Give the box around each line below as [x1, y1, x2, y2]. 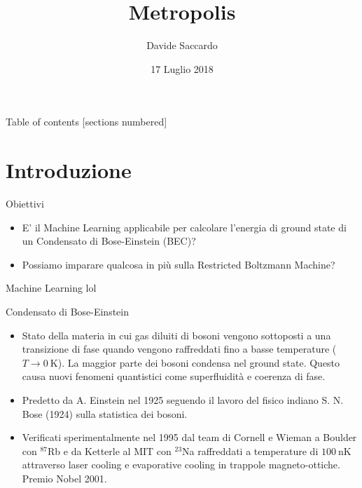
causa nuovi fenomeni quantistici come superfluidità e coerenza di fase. [22, 369, 326, 384]
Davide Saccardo [146, 38, 218, 53]
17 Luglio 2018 [151, 61, 214, 76]
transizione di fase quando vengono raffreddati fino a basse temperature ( [22, 341, 337, 356]
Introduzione [6, 156, 132, 184]
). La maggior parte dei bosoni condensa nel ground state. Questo [57, 355, 340, 370]
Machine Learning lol [6, 280, 97, 295]
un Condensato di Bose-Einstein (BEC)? [22, 233, 196, 248]
